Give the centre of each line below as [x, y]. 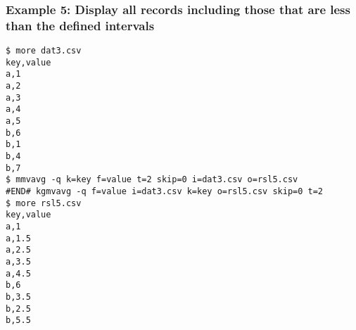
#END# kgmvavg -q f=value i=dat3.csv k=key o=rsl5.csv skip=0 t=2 [165, 192]
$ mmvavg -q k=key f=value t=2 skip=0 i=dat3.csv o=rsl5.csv [152, 180]
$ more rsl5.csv [44, 203]
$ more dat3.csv [44, 51]
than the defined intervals [80, 25]
